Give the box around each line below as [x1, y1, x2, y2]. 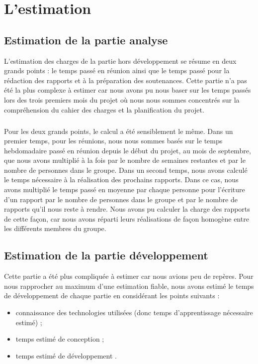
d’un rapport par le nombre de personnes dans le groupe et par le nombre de [4, 194, 238, 204]
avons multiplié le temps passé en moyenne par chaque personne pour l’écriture [4, 184, 245, 195]
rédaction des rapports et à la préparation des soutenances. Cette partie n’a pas [4, 75, 247, 85]
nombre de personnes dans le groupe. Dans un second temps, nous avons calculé [4, 164, 248, 175]
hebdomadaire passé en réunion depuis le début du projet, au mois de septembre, [4, 145, 251, 155]
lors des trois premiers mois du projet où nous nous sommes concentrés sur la [4, 94, 240, 105]
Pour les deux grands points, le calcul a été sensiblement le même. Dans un [4, 125, 233, 136]
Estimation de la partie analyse [4, 32, 168, 47]
